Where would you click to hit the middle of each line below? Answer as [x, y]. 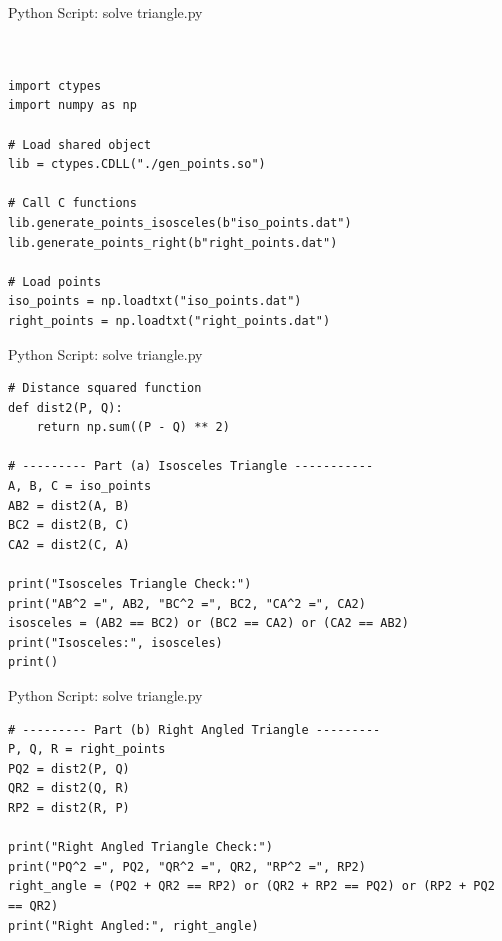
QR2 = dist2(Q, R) [69, 788]
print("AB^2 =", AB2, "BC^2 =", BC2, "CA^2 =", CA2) [187, 603]
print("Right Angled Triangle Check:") [140, 847]
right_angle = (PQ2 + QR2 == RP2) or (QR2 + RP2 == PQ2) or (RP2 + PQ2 [251, 886]
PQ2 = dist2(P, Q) [69, 768]
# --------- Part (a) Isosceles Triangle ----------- [191, 466]
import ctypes [55, 85]
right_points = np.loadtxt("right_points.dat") [169, 320]
